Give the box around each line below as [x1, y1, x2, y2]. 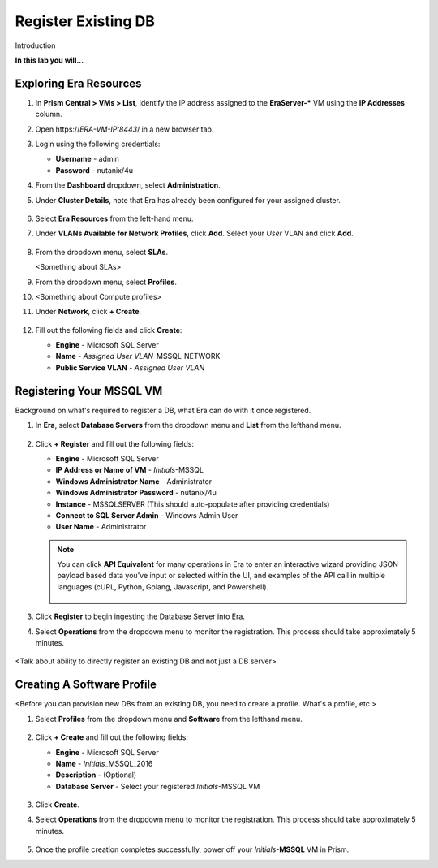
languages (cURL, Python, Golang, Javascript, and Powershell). [57, 581, 269, 592]
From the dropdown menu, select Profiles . [35, 277, 178, 287]
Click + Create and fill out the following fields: [35, 732, 188, 742]
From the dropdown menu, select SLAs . [35, 247, 169, 257]
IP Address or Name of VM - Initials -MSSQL [55, 465, 204, 475]
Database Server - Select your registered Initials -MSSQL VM [55, 781, 260, 791]
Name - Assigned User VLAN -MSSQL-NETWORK [55, 352, 221, 361]
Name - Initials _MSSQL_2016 [55, 758, 153, 768]
